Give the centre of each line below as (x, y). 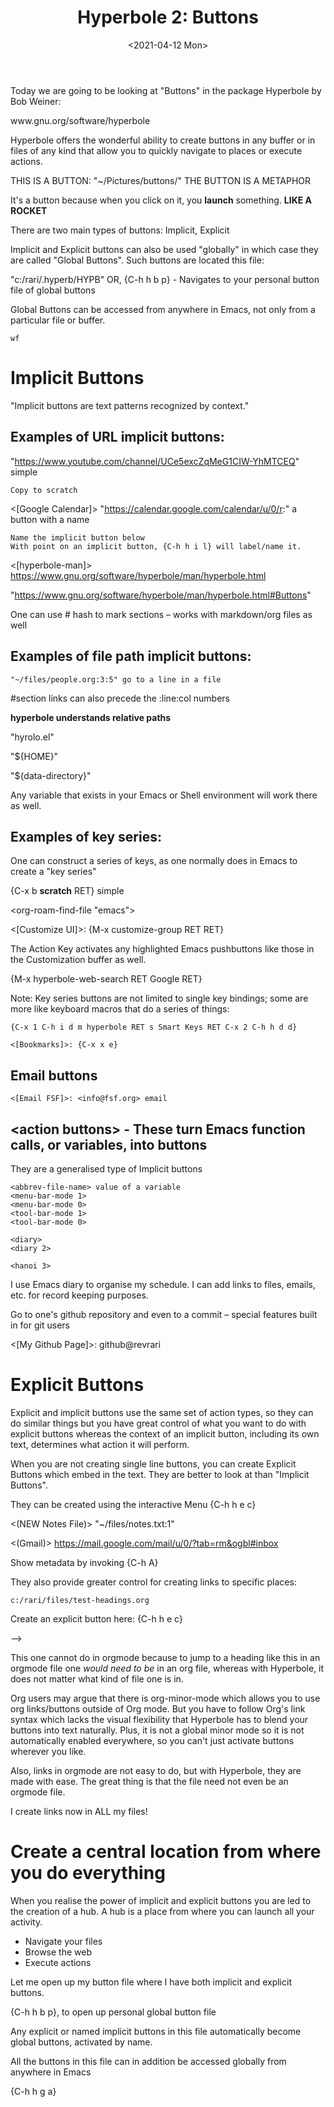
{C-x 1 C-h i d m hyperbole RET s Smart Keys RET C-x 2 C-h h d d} (154, 1027)
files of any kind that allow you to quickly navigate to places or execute (156, 150)
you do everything (88, 1873)
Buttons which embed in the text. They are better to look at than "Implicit (160, 1474)
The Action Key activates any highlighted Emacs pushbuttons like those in (162, 949)
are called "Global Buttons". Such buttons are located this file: (137, 260)
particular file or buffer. (58, 320)
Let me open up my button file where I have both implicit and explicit (151, 1982)
